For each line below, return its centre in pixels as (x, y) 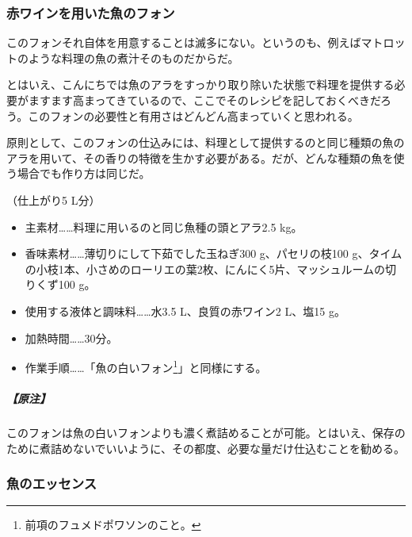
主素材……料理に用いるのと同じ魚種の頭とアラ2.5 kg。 (164, 226)
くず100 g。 (66, 284)
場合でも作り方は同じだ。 (84, 173)
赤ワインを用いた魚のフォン (91, 12)
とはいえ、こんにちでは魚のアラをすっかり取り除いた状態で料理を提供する (200, 84)
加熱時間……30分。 (71, 338)
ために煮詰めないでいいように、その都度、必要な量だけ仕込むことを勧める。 (206, 448)
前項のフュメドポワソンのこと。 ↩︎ (113, 525)
